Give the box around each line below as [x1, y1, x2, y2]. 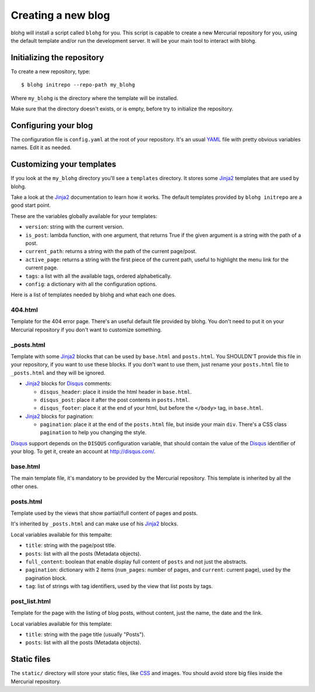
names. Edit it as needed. [10, 144, 72, 151]
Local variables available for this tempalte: [10, 531, 113, 538]
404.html [10, 306, 38, 314]
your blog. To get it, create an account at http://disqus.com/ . [10, 448, 156, 455]
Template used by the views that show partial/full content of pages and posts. [10, 509, 198, 517]
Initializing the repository [10, 53, 104, 63]
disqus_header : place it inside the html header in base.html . [40, 388, 192, 395]
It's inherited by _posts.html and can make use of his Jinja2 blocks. [10, 520, 178, 527]
